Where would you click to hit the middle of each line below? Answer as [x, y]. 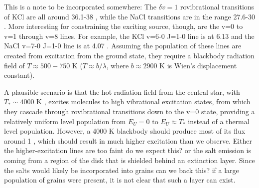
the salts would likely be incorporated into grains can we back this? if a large [122, 170]
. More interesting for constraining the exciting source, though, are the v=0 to [124, 26]
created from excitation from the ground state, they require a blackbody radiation [129, 55]
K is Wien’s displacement [198, 65]
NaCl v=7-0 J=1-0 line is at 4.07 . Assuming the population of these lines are [123, 46]
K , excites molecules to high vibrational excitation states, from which [143, 101]
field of [14, 65]
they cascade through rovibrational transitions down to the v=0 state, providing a [129, 111]
